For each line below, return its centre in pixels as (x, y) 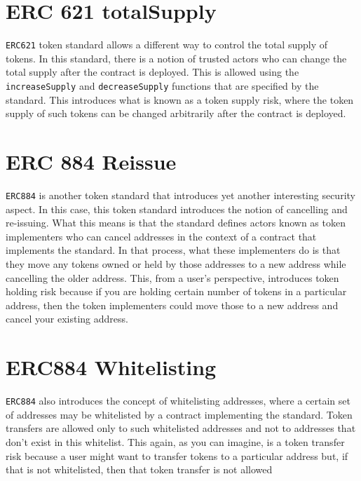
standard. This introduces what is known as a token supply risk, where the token (180, 99)
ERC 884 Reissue (91, 161)
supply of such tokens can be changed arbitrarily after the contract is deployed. (176, 113)
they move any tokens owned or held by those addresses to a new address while (176, 263)
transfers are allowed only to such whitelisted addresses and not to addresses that (181, 428)
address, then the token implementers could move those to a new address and (172, 305)
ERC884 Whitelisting (111, 367)
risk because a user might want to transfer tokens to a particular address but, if (177, 455)
